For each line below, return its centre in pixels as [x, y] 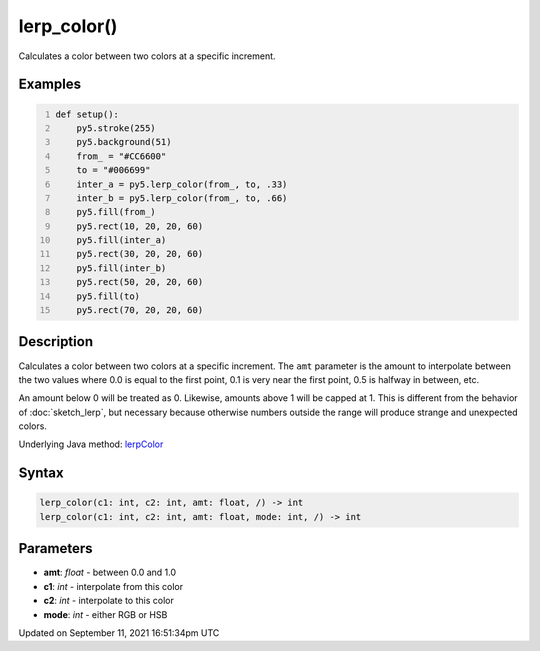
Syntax [41, 473]
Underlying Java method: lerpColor [91, 444]
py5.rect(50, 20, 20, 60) [140, 282]
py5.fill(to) [108, 296]
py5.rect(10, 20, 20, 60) [140, 226]
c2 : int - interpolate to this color [108, 601]
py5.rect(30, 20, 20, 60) [140, 254]
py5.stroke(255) [116, 128]
